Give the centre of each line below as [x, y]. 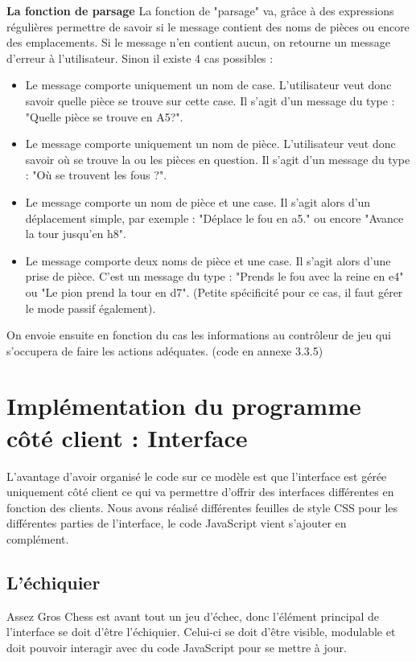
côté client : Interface [127, 437]
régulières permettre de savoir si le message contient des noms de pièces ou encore [208, 26]
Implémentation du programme [184, 406]
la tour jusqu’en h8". [76, 234]
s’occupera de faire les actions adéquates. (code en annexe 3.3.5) [165, 350]
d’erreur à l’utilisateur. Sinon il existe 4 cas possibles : [140, 57]
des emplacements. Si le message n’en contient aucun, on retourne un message [198, 42]
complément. [38, 538]
